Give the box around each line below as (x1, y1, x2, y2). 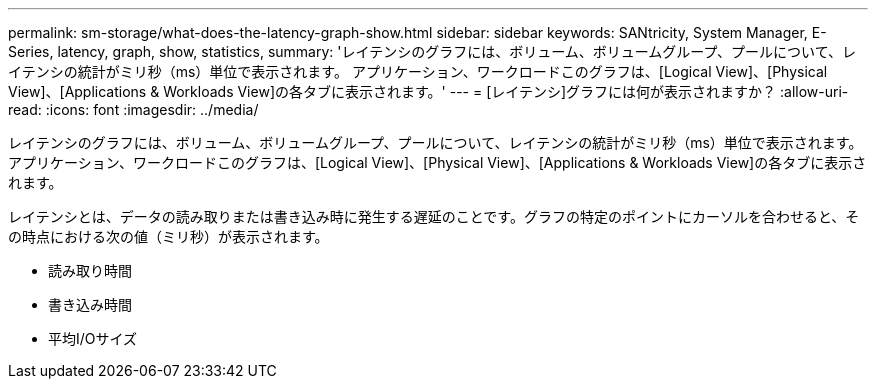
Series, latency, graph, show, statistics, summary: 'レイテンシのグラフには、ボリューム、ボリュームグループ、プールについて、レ (8, 43, 856, 60)
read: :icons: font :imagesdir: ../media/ (8, 101, 259, 118)
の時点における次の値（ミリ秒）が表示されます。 (8, 228, 329, 245)
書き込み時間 (48, 296, 132, 313)
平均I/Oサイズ (48, 330, 138, 347)
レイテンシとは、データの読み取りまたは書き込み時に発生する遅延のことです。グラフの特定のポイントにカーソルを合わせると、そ (8, 208, 860, 225)
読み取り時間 (48, 262, 132, 279)
